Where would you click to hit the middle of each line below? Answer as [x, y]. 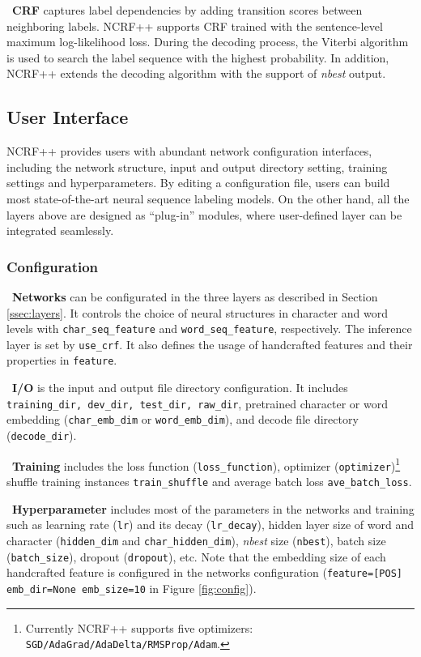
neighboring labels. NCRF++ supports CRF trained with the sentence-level [195, 26]
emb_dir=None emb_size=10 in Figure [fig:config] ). [132, 588]
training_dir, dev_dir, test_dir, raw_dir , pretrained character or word [197, 403]
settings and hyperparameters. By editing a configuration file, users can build [198, 183]
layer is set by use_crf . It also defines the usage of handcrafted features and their [210, 344]
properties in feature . [62, 360]
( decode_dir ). [42, 435]
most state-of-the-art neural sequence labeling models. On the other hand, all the [208, 198]
